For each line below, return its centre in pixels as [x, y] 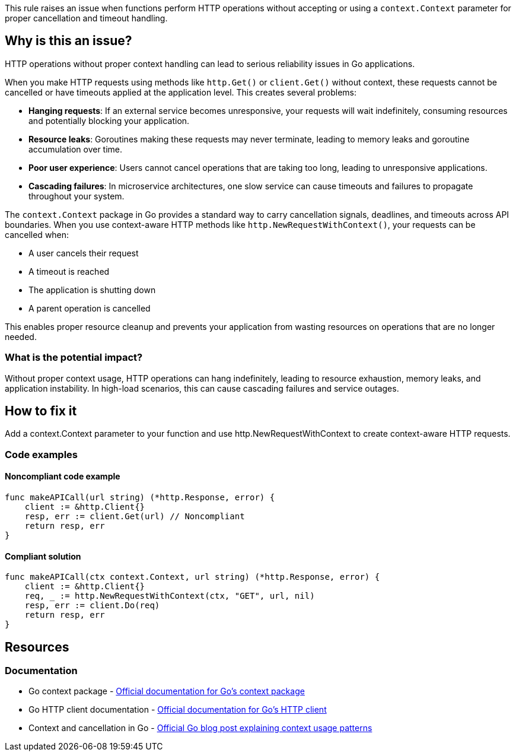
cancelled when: [37, 234]
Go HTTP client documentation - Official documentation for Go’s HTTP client [178, 710]
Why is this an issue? [69, 41]
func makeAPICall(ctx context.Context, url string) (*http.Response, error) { [192, 577]
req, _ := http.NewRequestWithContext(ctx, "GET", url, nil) [170, 596]
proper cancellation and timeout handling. [86, 18]
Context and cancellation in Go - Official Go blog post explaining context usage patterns [200, 728]
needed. [21, 336]
